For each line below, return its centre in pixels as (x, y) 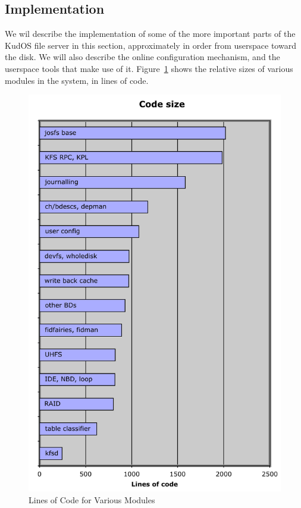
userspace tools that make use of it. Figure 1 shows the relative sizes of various (149, 68)
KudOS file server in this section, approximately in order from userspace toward (150, 45)
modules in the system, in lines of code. (77, 80)
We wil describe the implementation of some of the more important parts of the (150, 34)
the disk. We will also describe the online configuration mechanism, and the (142, 57)
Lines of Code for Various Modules (92, 499)
